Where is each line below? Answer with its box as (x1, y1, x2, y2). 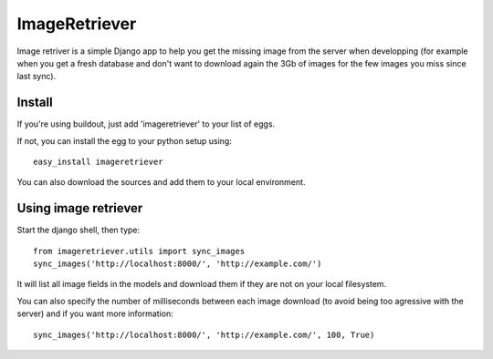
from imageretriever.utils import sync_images (33, 246, 246, 256)
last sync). (16, 71, 57, 82)
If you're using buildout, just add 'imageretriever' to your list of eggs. (16, 118, 276, 129)
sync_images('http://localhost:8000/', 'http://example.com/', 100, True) (33, 329, 375, 340)
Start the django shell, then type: (16, 224, 141, 236)
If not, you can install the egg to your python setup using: (16, 135, 232, 146)
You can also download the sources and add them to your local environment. (16, 177, 306, 188)
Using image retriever (16, 200, 143, 216)
